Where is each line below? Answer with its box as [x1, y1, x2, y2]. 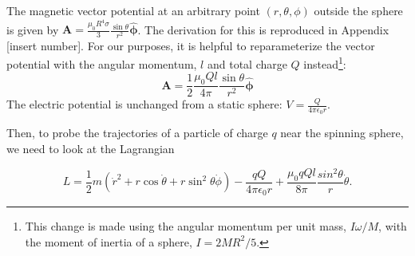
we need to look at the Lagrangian [6, 140, 175, 157]
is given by [6, 21, 59, 37]
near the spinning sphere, [280, 124, 404, 141]
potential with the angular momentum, [6, 55, 197, 72]
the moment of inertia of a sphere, [25, 233, 192, 250]
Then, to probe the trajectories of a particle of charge [6, 124, 268, 141]
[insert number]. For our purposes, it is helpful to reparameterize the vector [6, 37, 375, 53]
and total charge [207, 55, 287, 72]
